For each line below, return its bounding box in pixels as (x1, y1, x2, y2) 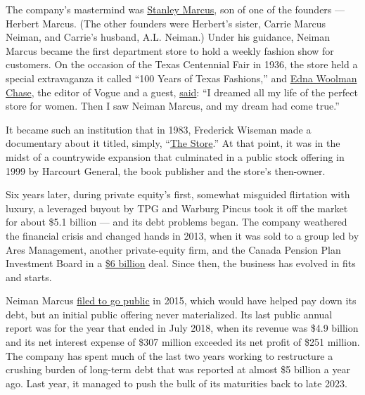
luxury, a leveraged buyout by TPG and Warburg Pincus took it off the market (6, 200, 348, 215)
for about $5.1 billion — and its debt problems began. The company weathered (6, 214, 347, 229)
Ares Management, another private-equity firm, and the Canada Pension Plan (6, 242, 341, 257)
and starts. (6, 269, 52, 284)
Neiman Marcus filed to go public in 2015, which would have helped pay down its (6, 293, 357, 308)
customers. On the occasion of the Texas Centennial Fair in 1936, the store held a (6, 57, 358, 72)
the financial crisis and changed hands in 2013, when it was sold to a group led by (6, 228, 359, 242)
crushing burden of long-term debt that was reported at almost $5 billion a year (6, 362, 351, 377)
